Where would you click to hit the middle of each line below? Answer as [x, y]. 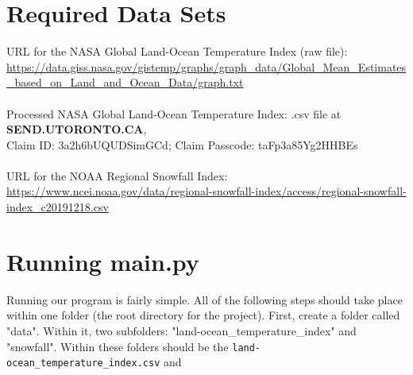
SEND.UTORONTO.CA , [77, 129]
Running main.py [103, 261]
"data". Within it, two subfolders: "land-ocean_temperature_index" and [181, 330]
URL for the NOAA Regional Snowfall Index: [117, 175]
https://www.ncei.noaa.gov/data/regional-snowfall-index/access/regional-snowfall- [206, 191]
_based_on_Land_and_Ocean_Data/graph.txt [125, 82]
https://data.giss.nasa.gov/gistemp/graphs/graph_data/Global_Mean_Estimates [206, 66]
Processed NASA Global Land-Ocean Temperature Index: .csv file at [174, 113]
